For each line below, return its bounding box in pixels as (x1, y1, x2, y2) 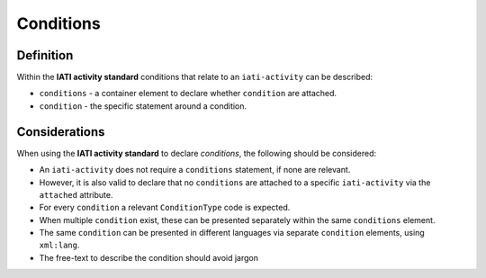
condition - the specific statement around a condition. (39, 100, 247, 112)
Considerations (16, 124, 105, 139)
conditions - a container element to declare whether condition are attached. (39, 88, 337, 99)
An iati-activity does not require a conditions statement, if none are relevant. (39, 165, 351, 175)
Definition (16, 48, 74, 63)
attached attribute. (39, 189, 113, 200)
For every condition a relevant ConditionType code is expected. (39, 202, 291, 213)
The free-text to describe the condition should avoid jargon (39, 252, 258, 263)
